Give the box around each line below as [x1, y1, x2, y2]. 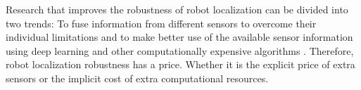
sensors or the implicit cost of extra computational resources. [6, 70, 269, 85]
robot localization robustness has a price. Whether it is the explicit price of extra [6, 57, 355, 72]
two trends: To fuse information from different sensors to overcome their [6, 15, 317, 30]
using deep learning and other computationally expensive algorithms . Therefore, [6, 43, 354, 58]
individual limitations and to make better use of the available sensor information [6, 30, 353, 44]
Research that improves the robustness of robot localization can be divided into [6, 2, 348, 16]
